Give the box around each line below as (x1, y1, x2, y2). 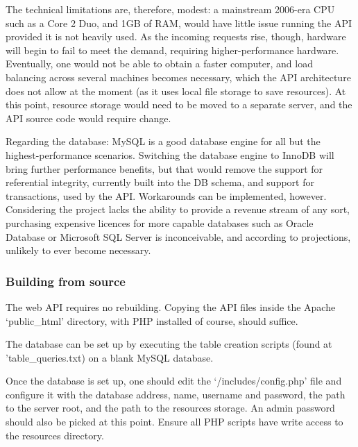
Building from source (6, 272, 126, 289)
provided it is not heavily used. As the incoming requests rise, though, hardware (6, 29, 346, 44)
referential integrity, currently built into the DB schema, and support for (6, 175, 314, 189)
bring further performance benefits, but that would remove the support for (6, 161, 323, 176)
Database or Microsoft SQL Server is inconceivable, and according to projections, (6, 229, 351, 244)
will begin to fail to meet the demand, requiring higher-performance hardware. (6, 42, 339, 57)
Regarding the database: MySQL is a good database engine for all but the (6, 134, 321, 149)
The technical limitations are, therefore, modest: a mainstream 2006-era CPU (6, 2, 335, 16)
